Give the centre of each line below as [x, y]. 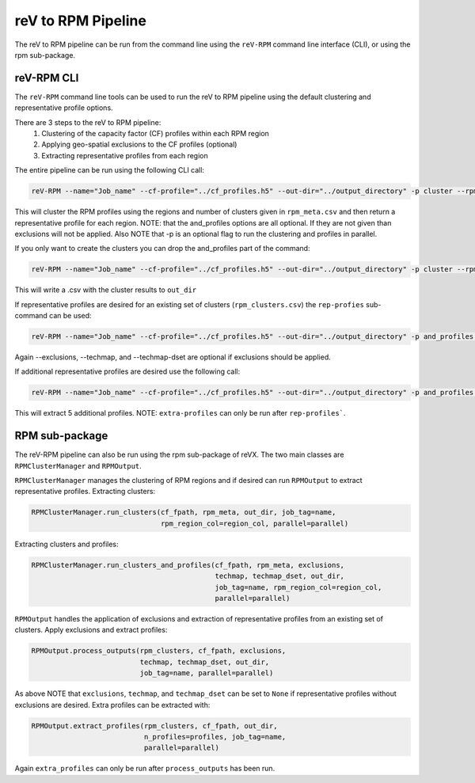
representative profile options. [64, 108]
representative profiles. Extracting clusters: [85, 492]
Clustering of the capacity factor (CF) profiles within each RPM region [155, 134]
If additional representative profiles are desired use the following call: [127, 371]
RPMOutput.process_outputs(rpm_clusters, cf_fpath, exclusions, [159, 651]
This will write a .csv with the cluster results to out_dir [106, 290]
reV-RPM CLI [47, 78]
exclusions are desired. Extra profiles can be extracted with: [112, 705]
